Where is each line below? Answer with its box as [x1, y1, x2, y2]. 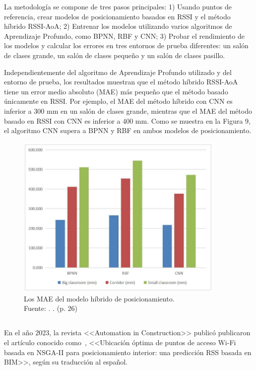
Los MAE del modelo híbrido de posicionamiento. [24, 293, 175, 303]
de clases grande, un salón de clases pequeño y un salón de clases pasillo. [4, 50, 225, 60]
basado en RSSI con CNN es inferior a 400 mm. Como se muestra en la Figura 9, [4, 115, 251, 126]
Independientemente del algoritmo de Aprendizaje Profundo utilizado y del [4, 67, 232, 77]
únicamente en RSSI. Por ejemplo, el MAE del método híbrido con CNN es [4, 96, 233, 106]
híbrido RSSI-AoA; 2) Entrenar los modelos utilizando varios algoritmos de [4, 21, 232, 31]
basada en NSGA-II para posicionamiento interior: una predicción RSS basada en [4, 347, 252, 357]
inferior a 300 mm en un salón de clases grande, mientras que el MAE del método [4, 105, 252, 116]
